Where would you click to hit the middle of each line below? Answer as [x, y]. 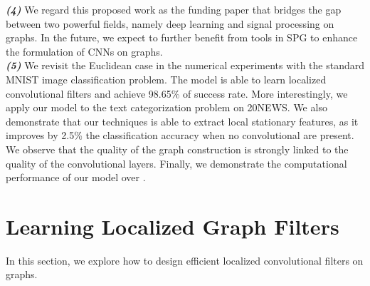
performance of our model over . [76, 177]
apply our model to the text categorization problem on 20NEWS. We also [166, 107]
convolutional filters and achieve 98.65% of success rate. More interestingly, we [177, 93]
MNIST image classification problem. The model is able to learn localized [166, 79]
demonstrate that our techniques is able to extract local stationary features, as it [182, 121]
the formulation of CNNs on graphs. [84, 51]
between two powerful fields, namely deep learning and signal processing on [170, 23]
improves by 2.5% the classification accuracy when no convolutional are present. [180, 135]
